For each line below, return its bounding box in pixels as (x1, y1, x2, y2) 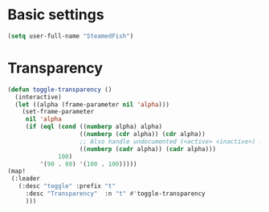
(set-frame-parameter (22, 108, 94, 116)
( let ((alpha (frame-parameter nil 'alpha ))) (14, 100, 170, 109)
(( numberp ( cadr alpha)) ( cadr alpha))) (79, 145, 217, 153)
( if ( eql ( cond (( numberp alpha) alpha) (25, 122, 162, 131)
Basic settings (7, 6, 105, 24)
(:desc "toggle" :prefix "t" (18, 182, 116, 190)
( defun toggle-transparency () (7, 86, 112, 94)
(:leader (10, 174, 41, 183)
